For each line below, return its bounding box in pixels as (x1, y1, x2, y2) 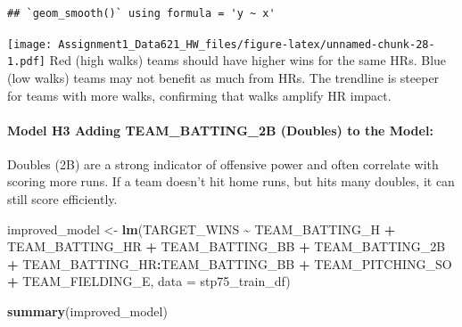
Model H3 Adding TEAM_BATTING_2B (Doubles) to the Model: (7, 120, 433, 139)
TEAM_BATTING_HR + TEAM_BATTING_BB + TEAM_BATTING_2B (7, 237, 446, 256)
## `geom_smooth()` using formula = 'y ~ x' (7, 7, 276, 20)
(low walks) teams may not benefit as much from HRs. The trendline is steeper (7, 68, 440, 86)
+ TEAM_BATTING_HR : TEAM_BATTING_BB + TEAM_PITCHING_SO (7, 254, 452, 273)
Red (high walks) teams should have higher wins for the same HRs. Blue (49, 51, 447, 69)
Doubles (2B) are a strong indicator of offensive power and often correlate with (7, 154, 439, 173)
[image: (7, 37, 53, 51)
